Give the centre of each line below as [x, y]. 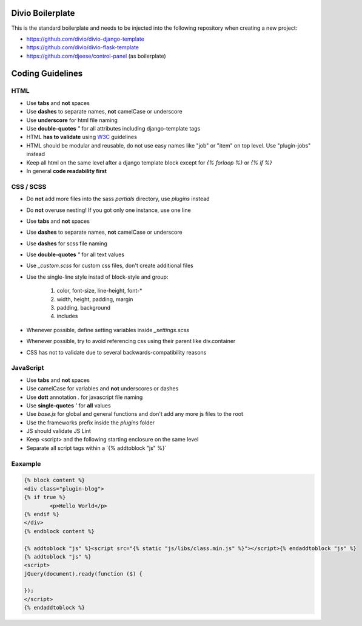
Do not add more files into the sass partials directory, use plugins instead [118, 199]
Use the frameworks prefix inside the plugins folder [90, 423]
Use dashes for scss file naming [67, 243]
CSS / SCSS [29, 186]
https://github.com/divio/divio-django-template [85, 39]
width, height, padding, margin [95, 299]
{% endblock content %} [59, 531]
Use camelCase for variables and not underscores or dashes [102, 389]
